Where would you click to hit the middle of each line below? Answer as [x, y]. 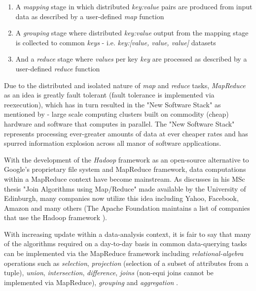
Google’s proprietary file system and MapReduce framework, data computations [125, 169]
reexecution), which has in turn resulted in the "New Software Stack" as [112, 104]
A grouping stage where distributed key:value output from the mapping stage [132, 33]
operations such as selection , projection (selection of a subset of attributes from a [126, 263]
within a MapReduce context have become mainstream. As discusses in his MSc [125, 178]
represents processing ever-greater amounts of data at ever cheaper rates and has [126, 133]
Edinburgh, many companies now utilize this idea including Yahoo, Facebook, [121, 198]
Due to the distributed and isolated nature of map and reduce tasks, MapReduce [125, 85]
